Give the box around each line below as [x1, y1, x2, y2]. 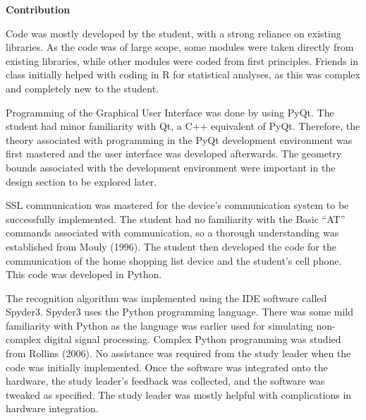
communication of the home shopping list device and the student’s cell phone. [6, 253, 342, 268]
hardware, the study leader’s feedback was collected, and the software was [6, 373, 325, 388]
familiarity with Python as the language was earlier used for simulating [6, 318, 313, 332]
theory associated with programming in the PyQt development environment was [6, 132, 353, 147]
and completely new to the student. [6, 80, 159, 95]
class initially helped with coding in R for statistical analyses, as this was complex [6, 67, 360, 82]
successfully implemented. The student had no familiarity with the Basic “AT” [6, 211, 346, 226]
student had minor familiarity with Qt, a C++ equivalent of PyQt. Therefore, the [6, 119, 360, 133]
